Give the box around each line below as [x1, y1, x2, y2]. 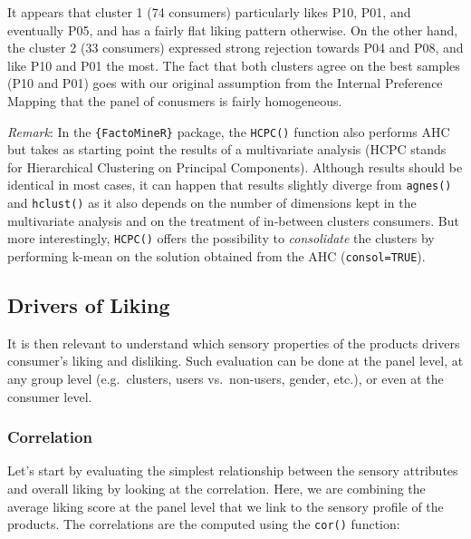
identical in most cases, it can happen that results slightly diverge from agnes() [7, 175, 452, 194]
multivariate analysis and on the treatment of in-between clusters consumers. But [7, 211, 459, 230]
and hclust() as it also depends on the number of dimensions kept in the [7, 193, 417, 212]
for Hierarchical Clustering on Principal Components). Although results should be [7, 157, 463, 176]
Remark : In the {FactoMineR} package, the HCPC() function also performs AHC [7, 122, 450, 141]
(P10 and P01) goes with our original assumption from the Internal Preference [7, 73, 443, 93]
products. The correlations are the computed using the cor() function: [7, 514, 400, 534]
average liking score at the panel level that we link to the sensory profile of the [7, 496, 444, 515]
